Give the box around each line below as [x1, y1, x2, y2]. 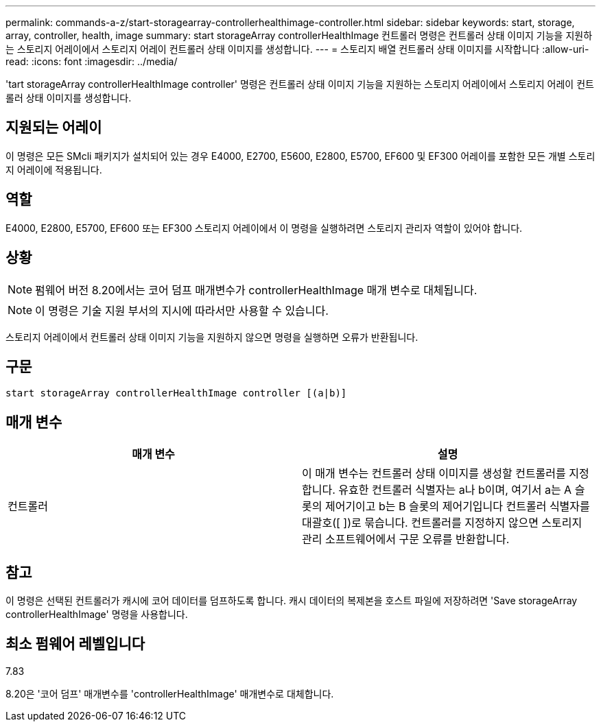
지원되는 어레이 [5, 119, 102, 136]
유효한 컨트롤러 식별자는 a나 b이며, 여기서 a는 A [338, 483, 572, 497]
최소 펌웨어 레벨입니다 [5, 635, 145, 653]
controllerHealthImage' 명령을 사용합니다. [5, 608, 188, 621]
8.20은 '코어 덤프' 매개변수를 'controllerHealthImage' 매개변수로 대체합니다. [5, 687, 334, 700]
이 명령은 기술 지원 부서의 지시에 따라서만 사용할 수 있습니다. [35, 303, 329, 318]
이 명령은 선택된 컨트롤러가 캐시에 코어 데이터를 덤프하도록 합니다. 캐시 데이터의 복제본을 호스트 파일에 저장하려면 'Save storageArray [5, 595, 578, 607]
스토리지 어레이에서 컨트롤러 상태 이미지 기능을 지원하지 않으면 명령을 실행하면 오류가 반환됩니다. [5, 331, 419, 343]
